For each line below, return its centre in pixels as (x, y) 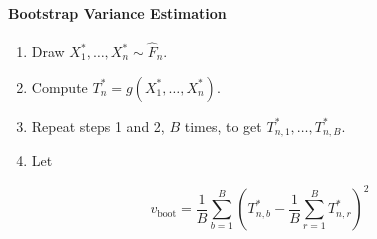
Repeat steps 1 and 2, (98, 125)
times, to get (223, 125)
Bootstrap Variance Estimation (117, 12)
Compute (59, 86)
